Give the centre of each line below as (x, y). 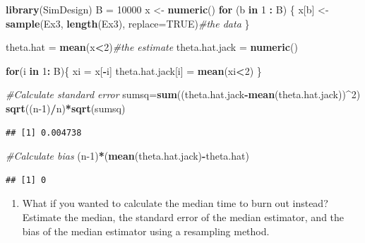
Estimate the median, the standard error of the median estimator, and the (183, 217)
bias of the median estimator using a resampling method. (146, 231)
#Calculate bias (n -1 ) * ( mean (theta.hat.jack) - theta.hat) (127, 156)
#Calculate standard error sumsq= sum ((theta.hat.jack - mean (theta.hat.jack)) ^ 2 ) (183, 94)
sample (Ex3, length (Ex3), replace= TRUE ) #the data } (128, 23)
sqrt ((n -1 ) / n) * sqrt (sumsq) (66, 108)
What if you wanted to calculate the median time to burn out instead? (175, 203)
